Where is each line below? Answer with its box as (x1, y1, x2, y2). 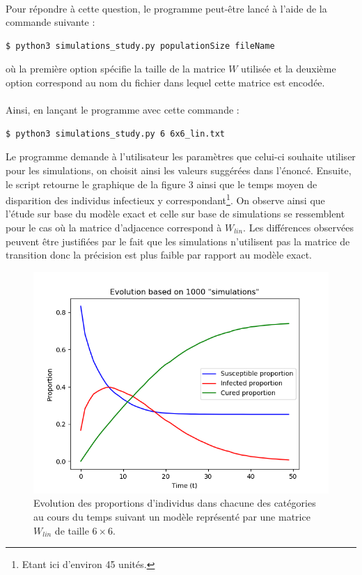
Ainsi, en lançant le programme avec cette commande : (6, 102, 239, 117)
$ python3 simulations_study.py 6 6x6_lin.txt (6, 128, 225, 139)
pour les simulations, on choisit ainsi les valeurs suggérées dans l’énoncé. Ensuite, (6, 162, 352, 177)
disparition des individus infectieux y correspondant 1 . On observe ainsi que (6, 191, 325, 207)
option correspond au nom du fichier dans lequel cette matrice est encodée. (6, 75, 325, 89)
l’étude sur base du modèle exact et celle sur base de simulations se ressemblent (6, 206, 345, 221)
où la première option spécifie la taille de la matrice (6, 61, 226, 76)
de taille (54, 523, 89, 537)
